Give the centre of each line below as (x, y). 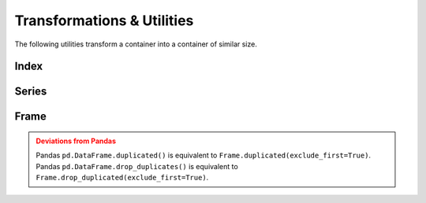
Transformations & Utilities (104, 20)
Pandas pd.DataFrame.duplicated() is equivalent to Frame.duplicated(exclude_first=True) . (203, 155)
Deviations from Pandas (76, 141)
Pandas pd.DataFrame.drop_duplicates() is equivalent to (137, 166)
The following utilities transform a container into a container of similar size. (136, 44)
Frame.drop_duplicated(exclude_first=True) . (122, 178)
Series (31, 92)
